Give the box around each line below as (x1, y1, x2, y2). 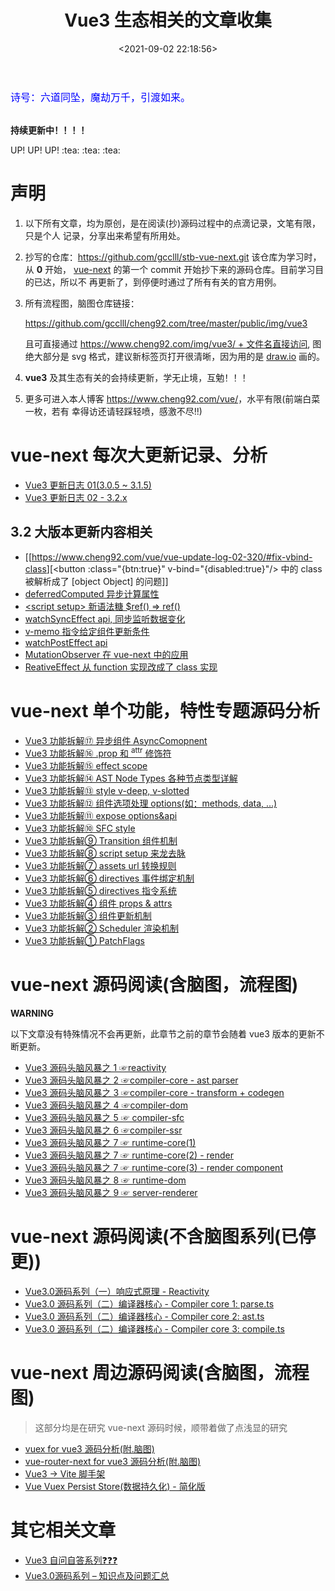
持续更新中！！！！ (10, 124, 90, 136)
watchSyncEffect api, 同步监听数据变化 (24, 612, 186, 625)
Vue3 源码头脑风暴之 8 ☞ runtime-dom (24, 1174, 187, 1186)
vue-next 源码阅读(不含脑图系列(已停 (10, 1226, 317, 1248)
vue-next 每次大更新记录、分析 (10, 444, 268, 467)
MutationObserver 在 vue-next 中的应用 (24, 648, 189, 660)
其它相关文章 (10, 1519, 117, 1542)
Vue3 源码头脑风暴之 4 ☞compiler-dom (24, 1099, 188, 1111)
